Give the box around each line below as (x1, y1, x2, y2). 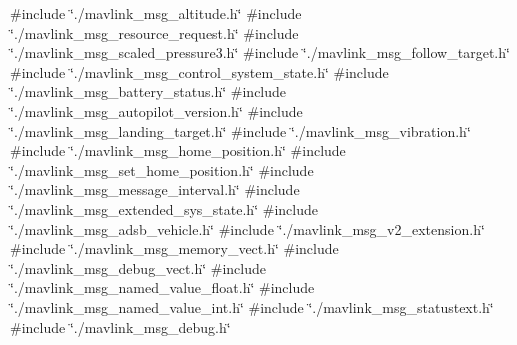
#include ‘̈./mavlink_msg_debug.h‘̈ (10, 316, 231, 337)
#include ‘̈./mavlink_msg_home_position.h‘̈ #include (10, 140, 346, 161)
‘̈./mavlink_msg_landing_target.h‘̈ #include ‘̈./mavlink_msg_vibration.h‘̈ (10, 120, 471, 141)
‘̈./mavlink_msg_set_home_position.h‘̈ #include (10, 159, 314, 180)
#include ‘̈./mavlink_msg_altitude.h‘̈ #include (10, 3, 302, 23)
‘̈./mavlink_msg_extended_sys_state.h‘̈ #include (10, 198, 318, 219)
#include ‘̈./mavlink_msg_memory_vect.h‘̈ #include (10, 238, 339, 259)
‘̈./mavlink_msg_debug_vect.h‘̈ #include (10, 257, 267, 278)
